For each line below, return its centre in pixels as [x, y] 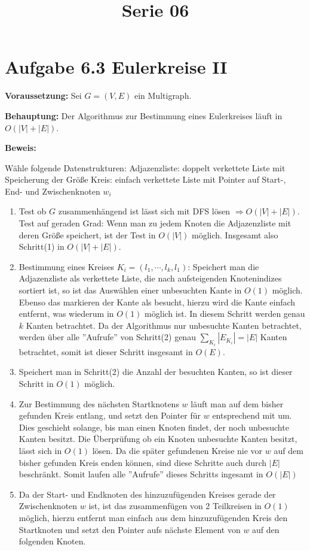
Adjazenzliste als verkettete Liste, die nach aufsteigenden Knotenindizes [150, 278]
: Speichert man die [223, 266]
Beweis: [21, 148]
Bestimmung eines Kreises [66, 266]
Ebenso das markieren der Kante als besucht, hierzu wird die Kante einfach [157, 302]
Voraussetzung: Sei [43, 96]
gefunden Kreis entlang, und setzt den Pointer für [110, 415]
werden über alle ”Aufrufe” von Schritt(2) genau [107, 337]
